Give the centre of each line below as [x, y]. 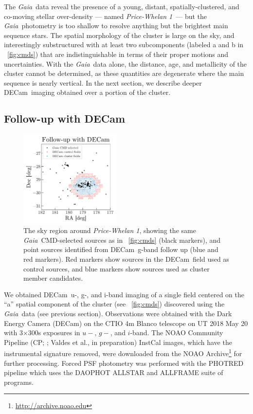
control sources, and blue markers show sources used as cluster [117, 268]
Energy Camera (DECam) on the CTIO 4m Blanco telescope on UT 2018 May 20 [126, 323]
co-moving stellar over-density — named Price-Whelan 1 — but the [106, 16]
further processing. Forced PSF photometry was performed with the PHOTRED [124, 363]
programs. [19, 382]
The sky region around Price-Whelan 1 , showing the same [110, 230]
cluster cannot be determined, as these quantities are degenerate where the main [124, 73]
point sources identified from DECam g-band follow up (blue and [121, 249]
